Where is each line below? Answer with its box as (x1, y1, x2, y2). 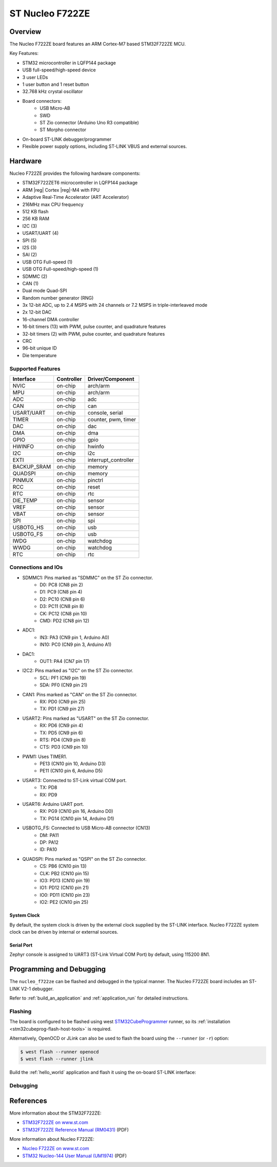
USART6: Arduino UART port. (22, 801, 84, 807)
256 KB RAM (22, 216, 50, 222)
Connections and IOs (9, 564, 63, 571)
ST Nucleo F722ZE (9, 8, 90, 19)
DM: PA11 (39, 832, 59, 838)
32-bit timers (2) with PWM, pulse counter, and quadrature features (22, 330, 165, 337)
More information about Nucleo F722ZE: (9, 1136, 95, 1142)
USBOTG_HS (12, 524, 44, 531)
